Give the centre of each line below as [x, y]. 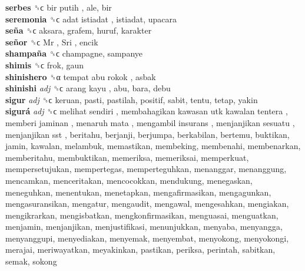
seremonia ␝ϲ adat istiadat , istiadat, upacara [91, 19]
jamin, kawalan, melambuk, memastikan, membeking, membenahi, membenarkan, [153, 146]
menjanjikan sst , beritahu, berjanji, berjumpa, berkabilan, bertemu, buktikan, [147, 134]
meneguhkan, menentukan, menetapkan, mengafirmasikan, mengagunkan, [138, 192]
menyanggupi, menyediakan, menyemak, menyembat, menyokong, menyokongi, [147, 238]
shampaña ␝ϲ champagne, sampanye [74, 53]
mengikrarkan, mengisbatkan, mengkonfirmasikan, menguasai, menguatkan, [142, 215]
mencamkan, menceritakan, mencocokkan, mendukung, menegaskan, [129, 180]
